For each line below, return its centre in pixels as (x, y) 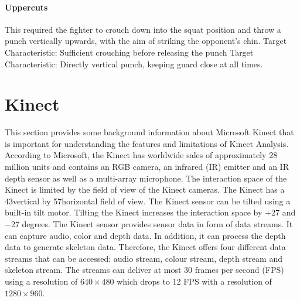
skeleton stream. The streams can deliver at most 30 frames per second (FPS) (144, 270)
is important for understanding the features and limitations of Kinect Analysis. (147, 143)
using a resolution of (41, 281)
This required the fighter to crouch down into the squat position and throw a (143, 29)
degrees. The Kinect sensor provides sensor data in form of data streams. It (157, 224)
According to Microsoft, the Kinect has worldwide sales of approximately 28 (141, 155)
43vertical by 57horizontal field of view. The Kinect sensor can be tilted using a (148, 201)
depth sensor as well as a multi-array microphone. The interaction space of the (146, 178)
